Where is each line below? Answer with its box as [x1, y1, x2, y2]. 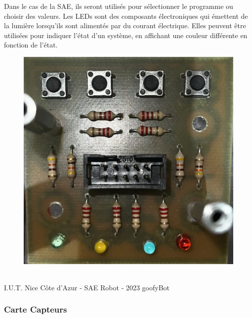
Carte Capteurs [4, 303, 67, 316]
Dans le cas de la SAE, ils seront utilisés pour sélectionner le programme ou [4, 1, 233, 11]
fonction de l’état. [4, 40, 58, 50]
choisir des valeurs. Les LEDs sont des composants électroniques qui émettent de [4, 10, 248, 21]
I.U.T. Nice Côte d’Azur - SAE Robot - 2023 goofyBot [4, 282, 170, 292]
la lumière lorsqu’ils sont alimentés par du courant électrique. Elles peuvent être [4, 20, 246, 31]
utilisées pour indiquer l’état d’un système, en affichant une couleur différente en [4, 30, 248, 40]
